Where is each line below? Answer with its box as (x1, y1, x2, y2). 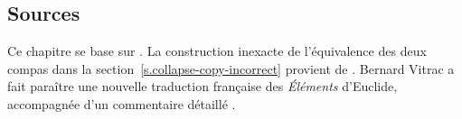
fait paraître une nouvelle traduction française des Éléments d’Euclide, (7, 77, 398, 96)
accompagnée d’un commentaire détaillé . (7, 94, 236, 113)
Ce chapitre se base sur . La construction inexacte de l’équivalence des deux (7, 41, 427, 60)
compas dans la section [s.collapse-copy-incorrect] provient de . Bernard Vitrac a (7, 59, 455, 78)
